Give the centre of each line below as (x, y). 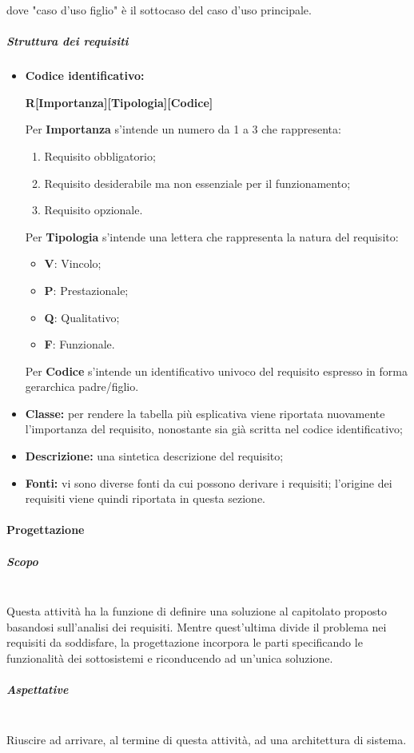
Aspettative (38, 689)
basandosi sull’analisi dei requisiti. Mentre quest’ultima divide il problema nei (197, 626)
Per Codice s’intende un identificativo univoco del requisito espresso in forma (216, 371)
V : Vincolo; (73, 263)
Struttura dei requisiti (68, 41)
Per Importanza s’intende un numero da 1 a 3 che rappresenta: (183, 129)
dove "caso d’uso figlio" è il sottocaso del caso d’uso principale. (159, 10)
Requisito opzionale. (94, 210)
